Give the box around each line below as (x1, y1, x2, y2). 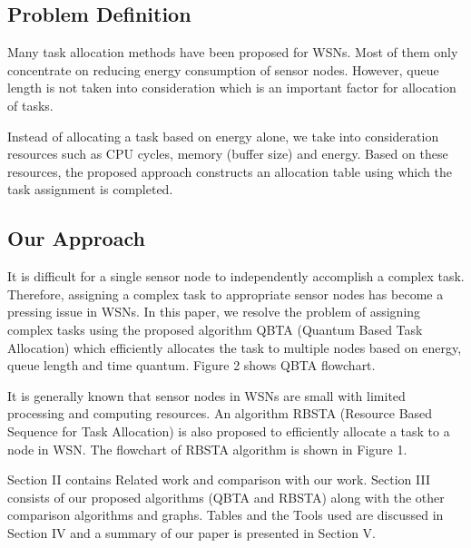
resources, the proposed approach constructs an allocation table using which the (7, 161, 452, 181)
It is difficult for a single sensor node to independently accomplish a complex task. (7, 267, 465, 286)
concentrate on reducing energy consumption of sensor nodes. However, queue (7, 60, 439, 79)
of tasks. (7, 95, 54, 114)
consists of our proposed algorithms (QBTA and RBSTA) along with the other (7, 487, 445, 506)
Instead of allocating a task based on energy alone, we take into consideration (7, 126, 439, 145)
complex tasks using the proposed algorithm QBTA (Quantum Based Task (7, 319, 423, 338)
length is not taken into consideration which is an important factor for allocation (7, 78, 456, 97)
